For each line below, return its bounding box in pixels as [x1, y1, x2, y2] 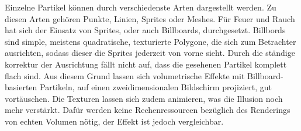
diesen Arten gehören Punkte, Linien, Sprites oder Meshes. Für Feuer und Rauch [5, 12, 295, 24]
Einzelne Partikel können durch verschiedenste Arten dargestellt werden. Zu [5, 1, 276, 13]
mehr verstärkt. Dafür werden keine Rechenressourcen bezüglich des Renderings [5, 104, 290, 116]
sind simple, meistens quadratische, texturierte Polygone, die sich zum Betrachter [5, 35, 296, 47]
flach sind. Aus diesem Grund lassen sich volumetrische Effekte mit [5, 69, 245, 82]
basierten [5, 81, 37, 93]
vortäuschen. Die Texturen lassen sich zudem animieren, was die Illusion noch [5, 92, 283, 104]
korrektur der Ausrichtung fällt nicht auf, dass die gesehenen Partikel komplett [5, 58, 287, 70]
